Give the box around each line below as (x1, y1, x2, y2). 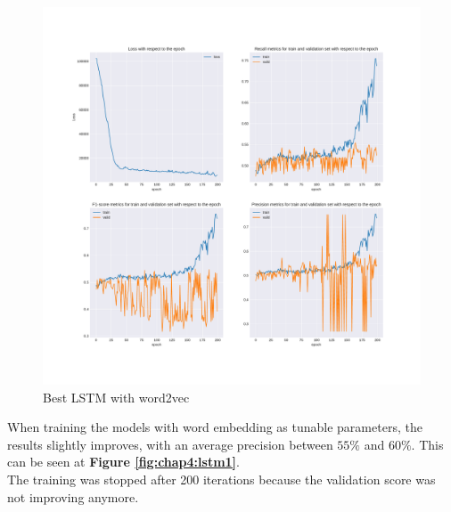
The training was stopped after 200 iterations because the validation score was (7, 469, 436, 488)
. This (411, 435, 444, 453)
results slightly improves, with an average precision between (7, 435, 333, 453)
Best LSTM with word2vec (43, 387, 190, 406)
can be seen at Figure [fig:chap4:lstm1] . (7, 452, 240, 471)
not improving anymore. (7, 487, 139, 506)
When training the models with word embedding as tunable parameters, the (7, 418, 422, 436)
